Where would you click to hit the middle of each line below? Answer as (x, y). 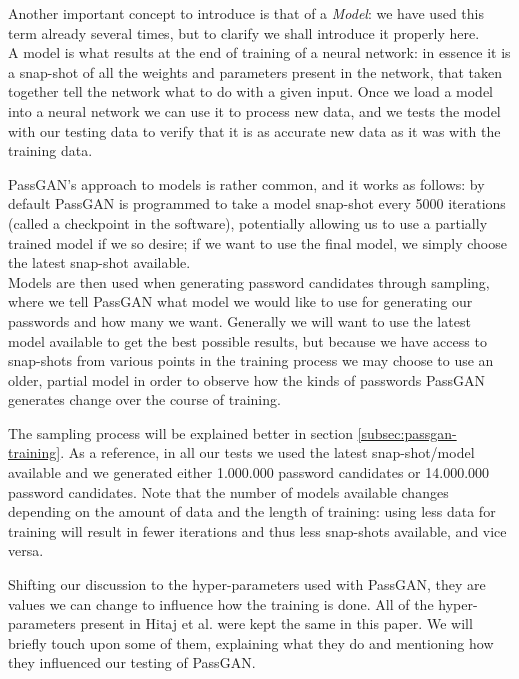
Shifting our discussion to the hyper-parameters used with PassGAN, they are (247, 584)
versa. (26, 550)
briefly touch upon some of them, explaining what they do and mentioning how (251, 642)
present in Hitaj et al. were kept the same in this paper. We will (276, 623)
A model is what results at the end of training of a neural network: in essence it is (259, 52)
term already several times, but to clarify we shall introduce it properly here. (244, 32)
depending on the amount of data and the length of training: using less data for (252, 511)
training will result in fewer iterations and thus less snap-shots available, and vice (257, 530)
